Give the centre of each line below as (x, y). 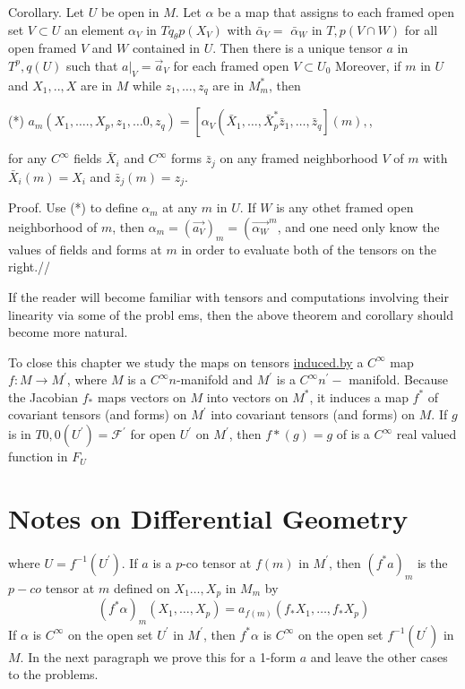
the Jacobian (43, 396)
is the (432, 562)
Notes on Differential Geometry (208, 517)
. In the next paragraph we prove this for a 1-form (158, 656)
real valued (426, 434)
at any (180, 207)
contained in (166, 48)
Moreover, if (368, 65)
